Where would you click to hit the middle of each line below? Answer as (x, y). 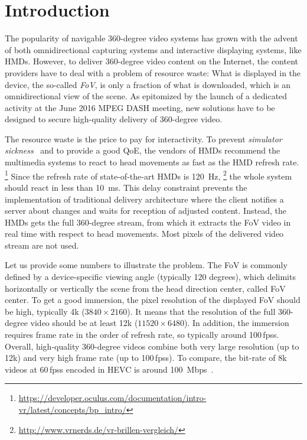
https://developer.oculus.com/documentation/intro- (112, 398)
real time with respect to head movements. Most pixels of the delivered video (144, 234)
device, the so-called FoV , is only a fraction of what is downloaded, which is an (148, 84)
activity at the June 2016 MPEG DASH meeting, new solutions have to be (140, 107)
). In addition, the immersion (236, 323)
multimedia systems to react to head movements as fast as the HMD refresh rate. (152, 162)
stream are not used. (42, 245)
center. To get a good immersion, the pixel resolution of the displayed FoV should (153, 300)
